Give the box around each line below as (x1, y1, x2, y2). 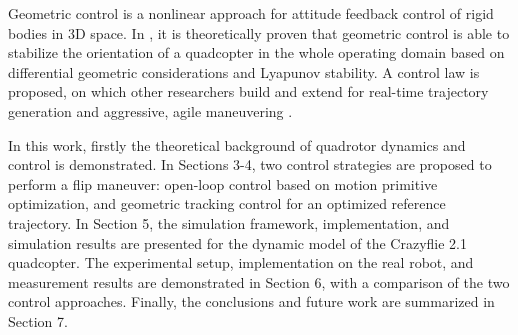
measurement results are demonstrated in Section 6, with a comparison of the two (8, 271, 510, 292)
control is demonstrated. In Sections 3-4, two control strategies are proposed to (8, 154, 492, 175)
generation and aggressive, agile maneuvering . (8, 100, 293, 121)
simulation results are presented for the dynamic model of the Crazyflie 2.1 (8, 232, 467, 253)
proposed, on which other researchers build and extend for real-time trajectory (8, 81, 489, 102)
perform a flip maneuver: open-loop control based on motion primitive (8, 173, 438, 194)
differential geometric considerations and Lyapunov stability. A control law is (8, 61, 480, 82)
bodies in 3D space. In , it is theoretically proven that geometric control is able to (8, 22, 510, 43)
